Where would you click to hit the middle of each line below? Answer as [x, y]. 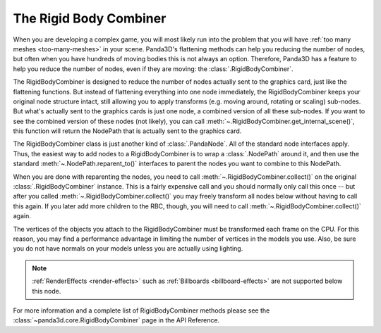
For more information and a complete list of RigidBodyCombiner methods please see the [141, 310]
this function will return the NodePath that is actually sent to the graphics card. [127, 131]
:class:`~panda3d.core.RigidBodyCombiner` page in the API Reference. [116, 320]
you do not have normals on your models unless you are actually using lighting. [128, 249]
